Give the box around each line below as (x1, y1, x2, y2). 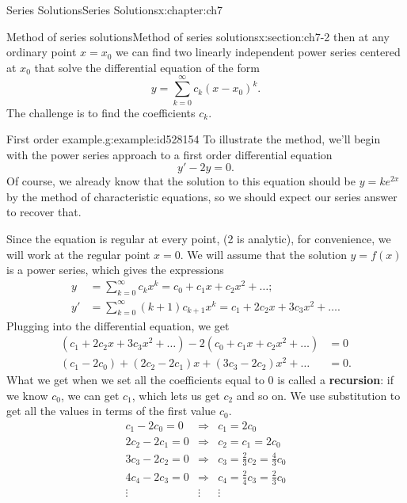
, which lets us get (131, 387, 220, 403)
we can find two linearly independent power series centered (116, 44, 401, 60)
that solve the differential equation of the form (34, 59, 260, 75)
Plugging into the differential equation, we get (6, 317, 230, 333)
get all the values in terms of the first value (6, 402, 216, 419)
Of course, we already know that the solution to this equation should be (6, 173, 356, 189)
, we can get (60, 387, 120, 403)
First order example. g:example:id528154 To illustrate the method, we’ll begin (6, 131, 381, 147)
